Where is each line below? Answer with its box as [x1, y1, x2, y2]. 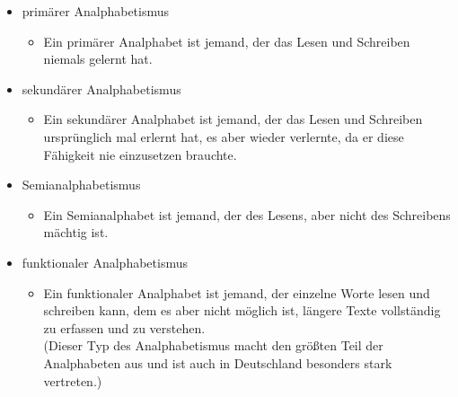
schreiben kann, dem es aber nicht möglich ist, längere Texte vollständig [43, 301, 441, 320]
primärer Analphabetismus [22, 2, 170, 20]
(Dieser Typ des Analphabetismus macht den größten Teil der [43, 336, 383, 355]
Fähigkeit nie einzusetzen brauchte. [43, 145, 237, 163]
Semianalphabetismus [22, 175, 141, 194]
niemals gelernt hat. [43, 49, 153, 68]
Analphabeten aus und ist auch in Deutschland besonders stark [43, 353, 392, 372]
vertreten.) [43, 371, 102, 390]
